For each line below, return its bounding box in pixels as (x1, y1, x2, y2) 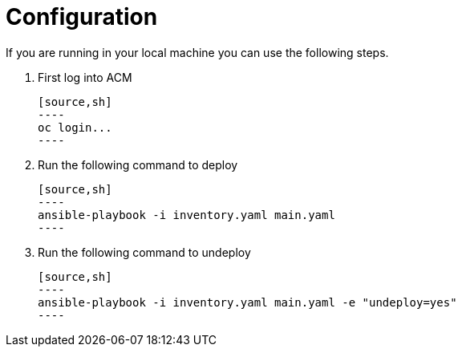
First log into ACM (38, 70, 132, 84)
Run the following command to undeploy (38, 245, 251, 259)
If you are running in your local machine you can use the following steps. (6, 45, 389, 59)
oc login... (38, 120, 112, 134)
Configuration (6, 3, 158, 30)
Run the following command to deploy (38, 157, 238, 172)
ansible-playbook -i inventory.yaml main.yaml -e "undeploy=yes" (38, 295, 457, 309)
